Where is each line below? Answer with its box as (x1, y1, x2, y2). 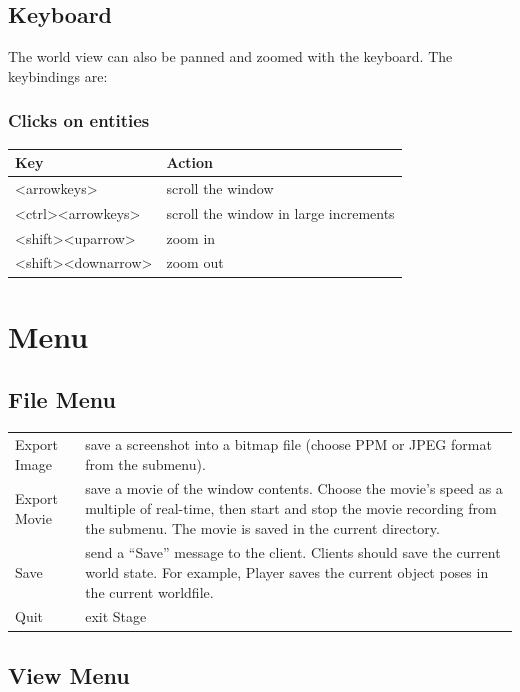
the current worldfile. (85, 581, 214, 602)
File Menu (8, 384, 116, 415)
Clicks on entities (8, 108, 150, 133)
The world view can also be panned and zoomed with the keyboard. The (8, 46, 453, 67)
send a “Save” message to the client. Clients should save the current (85, 542, 501, 563)
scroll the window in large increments (166, 202, 395, 223)
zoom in (166, 227, 216, 248)
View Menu (8, 659, 130, 690)
